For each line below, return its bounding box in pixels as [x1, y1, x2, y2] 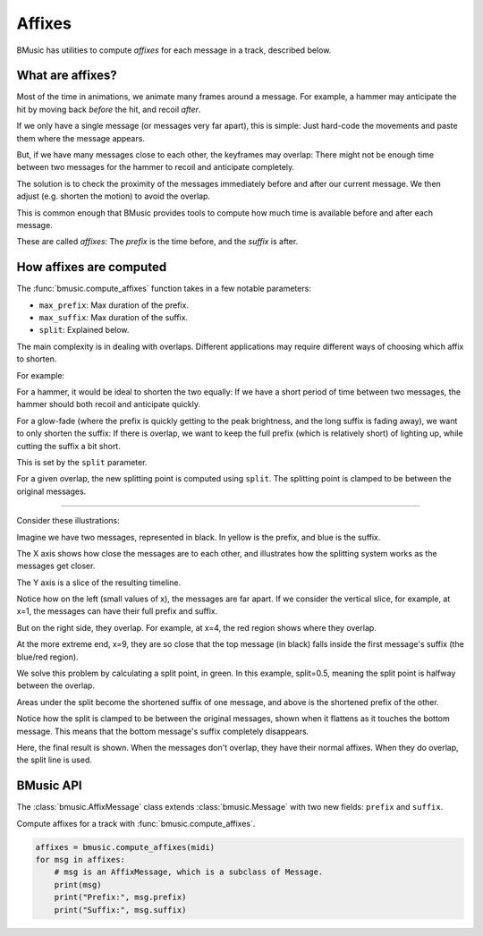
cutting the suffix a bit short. [16, 440, 121, 451]
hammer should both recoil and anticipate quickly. [16, 399, 201, 410]
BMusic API [16, 779, 82, 794]
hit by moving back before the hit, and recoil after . [16, 104, 201, 115]
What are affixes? [16, 68, 118, 83]
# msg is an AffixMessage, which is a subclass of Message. [54, 867, 324, 877]
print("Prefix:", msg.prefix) [54, 892, 187, 903]
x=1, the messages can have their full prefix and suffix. [16, 606, 218, 617]
